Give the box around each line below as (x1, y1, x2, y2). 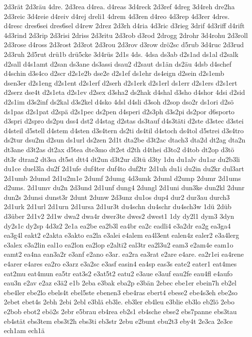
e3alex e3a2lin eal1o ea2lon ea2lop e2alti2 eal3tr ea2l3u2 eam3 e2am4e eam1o (4, 239, 234, 249)
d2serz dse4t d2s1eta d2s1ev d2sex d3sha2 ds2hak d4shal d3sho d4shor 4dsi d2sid (4, 87, 245, 97)
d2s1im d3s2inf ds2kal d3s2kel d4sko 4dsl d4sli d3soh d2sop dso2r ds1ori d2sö (4, 96, 234, 106)
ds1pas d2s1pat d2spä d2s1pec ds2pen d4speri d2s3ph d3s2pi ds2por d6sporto (4, 106, 235, 116)
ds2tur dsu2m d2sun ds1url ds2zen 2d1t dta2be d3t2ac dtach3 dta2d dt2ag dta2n (4, 135, 246, 145)
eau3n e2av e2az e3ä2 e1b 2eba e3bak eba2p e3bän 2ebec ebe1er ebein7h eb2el (4, 278, 236, 288)
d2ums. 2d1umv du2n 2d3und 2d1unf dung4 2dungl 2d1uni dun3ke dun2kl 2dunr (4, 182, 245, 193)
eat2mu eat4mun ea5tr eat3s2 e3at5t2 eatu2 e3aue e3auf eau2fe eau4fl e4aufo (4, 268, 233, 278)
